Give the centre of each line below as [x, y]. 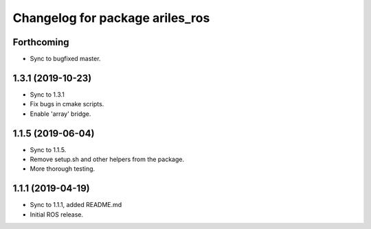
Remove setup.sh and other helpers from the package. [107, 159]
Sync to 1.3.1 [47, 94]
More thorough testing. [63, 169]
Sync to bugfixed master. [65, 59]
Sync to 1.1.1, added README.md [76, 205]
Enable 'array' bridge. [60, 114]
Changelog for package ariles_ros [111, 18]
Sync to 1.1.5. [48, 149]
